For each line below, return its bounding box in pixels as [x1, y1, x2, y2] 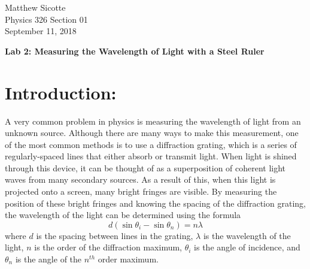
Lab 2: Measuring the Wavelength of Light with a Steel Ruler [5, 44, 265, 57]
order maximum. [98, 253, 159, 265]
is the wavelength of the [203, 229, 291, 241]
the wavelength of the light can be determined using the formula [5, 208, 241, 221]
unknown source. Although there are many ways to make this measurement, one [5, 126, 299, 139]
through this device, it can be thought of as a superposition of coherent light [5, 161, 286, 174]
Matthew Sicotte [5, 1, 66, 13]
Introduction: [5, 80, 117, 104]
